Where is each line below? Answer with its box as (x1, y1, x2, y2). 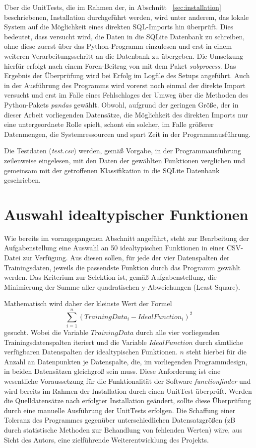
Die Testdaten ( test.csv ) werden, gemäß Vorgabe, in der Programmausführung (4, 145, 242, 156)
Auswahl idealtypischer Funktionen (4, 204, 249, 224)
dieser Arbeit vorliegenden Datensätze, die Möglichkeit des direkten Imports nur (4, 109, 248, 119)
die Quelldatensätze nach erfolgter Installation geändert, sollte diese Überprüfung (4, 395, 252, 406)
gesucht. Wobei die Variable (4, 327, 89, 337)
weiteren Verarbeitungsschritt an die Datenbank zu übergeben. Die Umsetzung (4, 50, 244, 61)
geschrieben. (4, 175, 41, 185)
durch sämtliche (195, 336, 243, 347)
